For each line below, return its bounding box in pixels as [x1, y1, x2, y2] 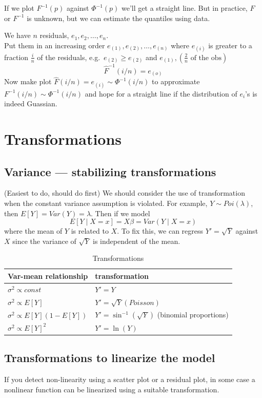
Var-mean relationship [8, 270, 88, 281]
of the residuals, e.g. [37, 51, 100, 62]
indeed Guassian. [4, 98, 57, 109]
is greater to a [208, 40, 252, 50]
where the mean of [4, 225, 63, 236]
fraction [4, 51, 29, 62]
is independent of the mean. [93, 235, 180, 246]
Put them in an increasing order [4, 40, 105, 50]
